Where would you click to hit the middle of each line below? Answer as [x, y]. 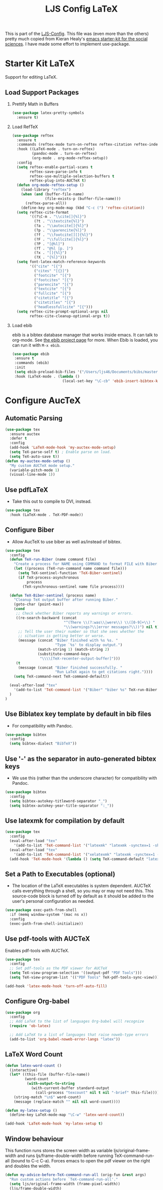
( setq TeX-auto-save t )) [34, 456]
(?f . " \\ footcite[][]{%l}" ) [63, 235]
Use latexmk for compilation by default [65, 820]
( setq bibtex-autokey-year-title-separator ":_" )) [62, 806]
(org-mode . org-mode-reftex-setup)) [70, 158]
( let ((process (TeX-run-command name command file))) [70, 569]
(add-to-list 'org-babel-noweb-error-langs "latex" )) [65, 1039]
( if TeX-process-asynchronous [48, 578]
